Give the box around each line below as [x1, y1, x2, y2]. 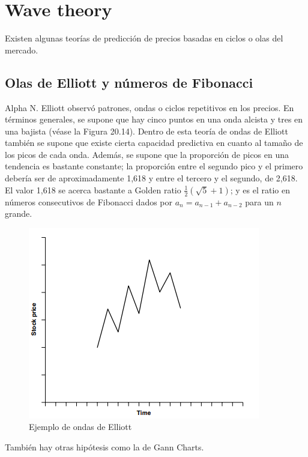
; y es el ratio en [230, 183, 290, 196]
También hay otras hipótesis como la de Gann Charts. [5, 441, 204, 453]
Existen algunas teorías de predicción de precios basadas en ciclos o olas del [5, 32, 283, 44]
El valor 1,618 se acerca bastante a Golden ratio [5, 183, 181, 196]
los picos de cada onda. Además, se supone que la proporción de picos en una [5, 148, 289, 160]
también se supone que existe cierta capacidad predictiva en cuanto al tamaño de [5, 136, 303, 149]
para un [245, 195, 274, 208]
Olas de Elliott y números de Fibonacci [5, 73, 253, 91]
